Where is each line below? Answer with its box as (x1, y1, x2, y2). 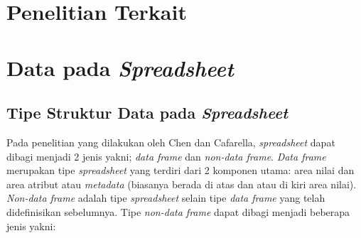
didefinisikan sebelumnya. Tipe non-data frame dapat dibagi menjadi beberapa (6, 204, 350, 219)
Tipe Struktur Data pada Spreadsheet (6, 102, 289, 124)
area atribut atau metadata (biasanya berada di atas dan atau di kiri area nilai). (6, 176, 357, 191)
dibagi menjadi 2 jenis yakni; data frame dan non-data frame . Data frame (6, 148, 326, 163)
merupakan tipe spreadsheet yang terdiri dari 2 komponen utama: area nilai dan (6, 163, 355, 178)
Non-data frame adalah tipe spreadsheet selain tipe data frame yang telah (6, 190, 325, 205)
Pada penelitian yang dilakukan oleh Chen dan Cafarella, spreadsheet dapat (6, 134, 335, 149)
